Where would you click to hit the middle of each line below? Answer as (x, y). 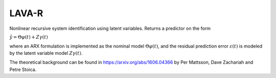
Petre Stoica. (23, 69)
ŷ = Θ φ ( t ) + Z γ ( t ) (29, 37)
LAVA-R (26, 13)
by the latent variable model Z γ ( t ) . (46, 53)
